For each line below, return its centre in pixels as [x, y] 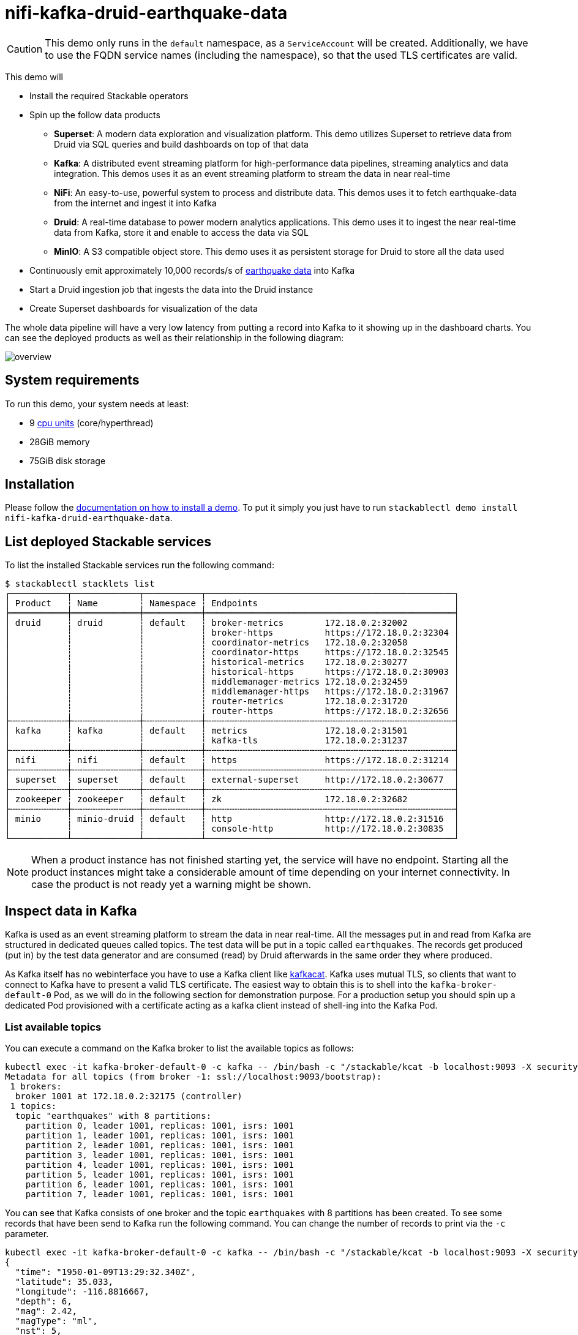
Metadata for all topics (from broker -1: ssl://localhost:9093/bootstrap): [193, 1076]
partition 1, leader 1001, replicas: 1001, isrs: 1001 [160, 1135]
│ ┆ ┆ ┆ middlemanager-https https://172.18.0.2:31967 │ [232, 692]
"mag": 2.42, [46, 1311]
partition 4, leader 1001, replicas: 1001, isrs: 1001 [160, 1164]
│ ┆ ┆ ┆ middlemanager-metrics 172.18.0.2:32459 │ [232, 682]
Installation [40, 484]
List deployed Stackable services [108, 541]
